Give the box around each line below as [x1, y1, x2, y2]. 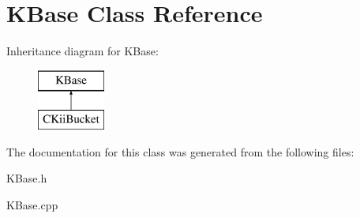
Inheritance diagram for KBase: [6, 43, 159, 59]
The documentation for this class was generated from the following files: [6, 143, 354, 160]
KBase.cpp [6, 197, 58, 213]
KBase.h [6, 170, 47, 186]
